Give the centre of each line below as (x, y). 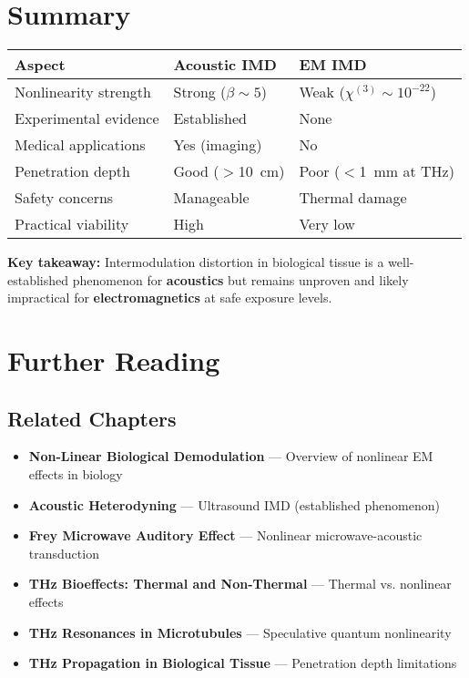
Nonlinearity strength (83, 92)
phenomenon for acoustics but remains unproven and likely (240, 279)
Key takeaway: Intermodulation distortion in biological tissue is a (196, 262)
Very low (327, 224)
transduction (64, 553)
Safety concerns (64, 198)
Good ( (196, 171)
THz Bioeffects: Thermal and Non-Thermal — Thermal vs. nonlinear (240, 584)
